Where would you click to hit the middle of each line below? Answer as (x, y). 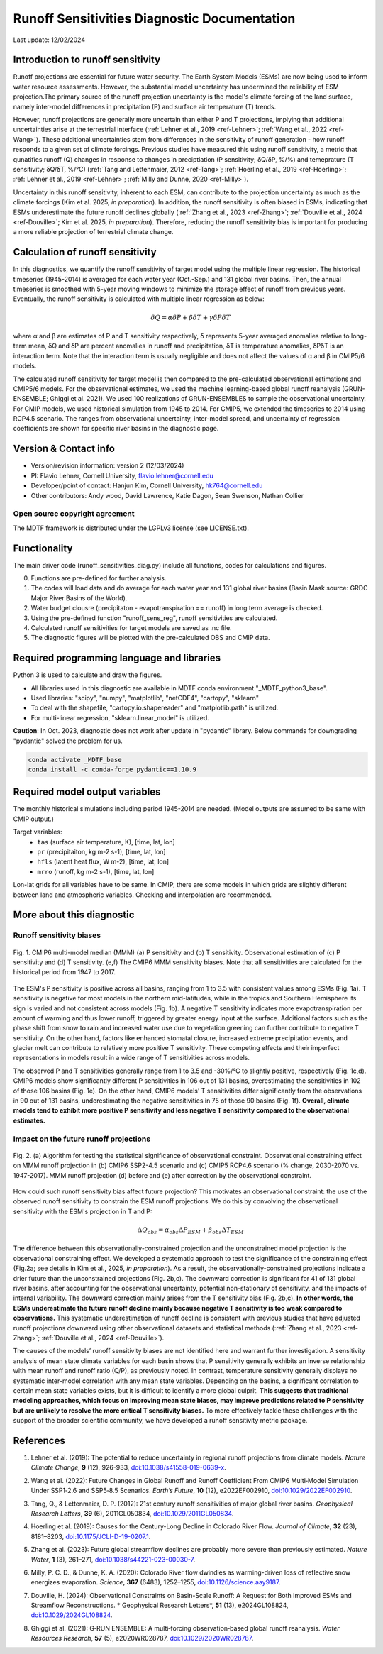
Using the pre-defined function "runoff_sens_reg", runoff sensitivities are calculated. (154, 618)
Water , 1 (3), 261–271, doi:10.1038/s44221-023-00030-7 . (113, 1559)
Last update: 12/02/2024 (49, 40)
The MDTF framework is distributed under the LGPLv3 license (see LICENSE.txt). (131, 528)
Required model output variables (87, 792)
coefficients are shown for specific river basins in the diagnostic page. (116, 429)
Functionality (43, 548)
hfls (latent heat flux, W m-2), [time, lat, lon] (103, 861)
